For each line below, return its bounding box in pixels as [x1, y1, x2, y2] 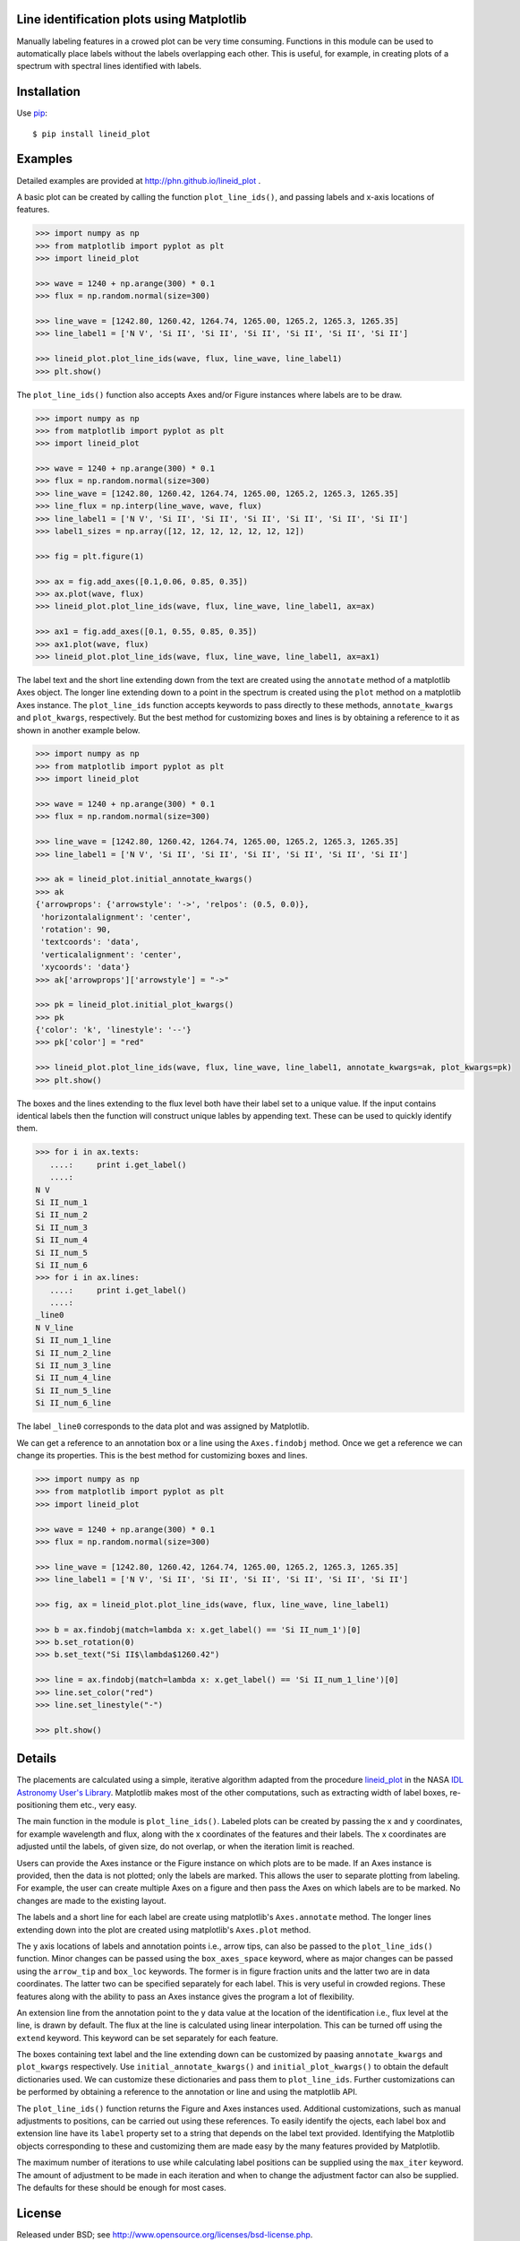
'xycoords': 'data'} [40, 962, 131, 973]
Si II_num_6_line [35, 1398, 112, 1408]
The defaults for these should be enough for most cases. [16, 2182, 227, 2193]
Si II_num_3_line [35, 1361, 112, 1371]
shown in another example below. [16, 724, 141, 735]
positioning [16, 1800, 58, 1811]
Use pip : [16, 108, 48, 118]
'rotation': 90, [40, 924, 112, 934]
